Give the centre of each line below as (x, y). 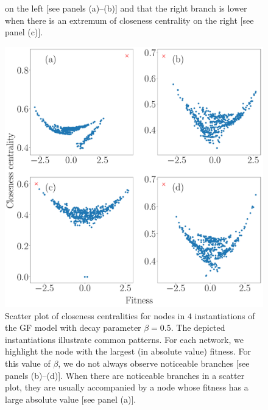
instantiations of (225, 315)
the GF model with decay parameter (73, 327)
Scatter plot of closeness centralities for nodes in (95, 315)
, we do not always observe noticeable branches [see (154, 363)
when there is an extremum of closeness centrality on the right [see (129, 20)
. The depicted (198, 327)
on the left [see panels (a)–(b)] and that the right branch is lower (126, 8)
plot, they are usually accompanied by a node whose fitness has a (127, 387)
